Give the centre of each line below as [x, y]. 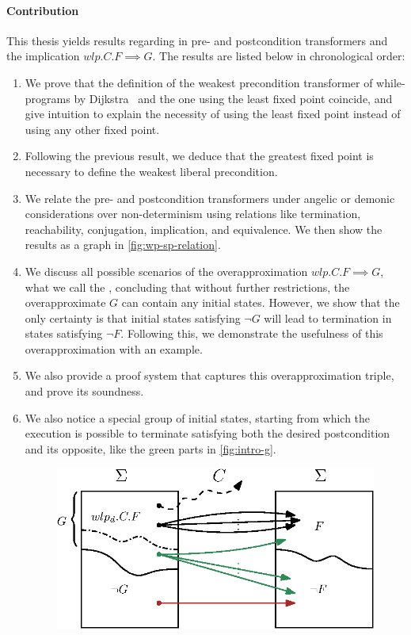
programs [48, 98]
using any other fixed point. [92, 129]
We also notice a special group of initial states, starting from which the [198, 417]
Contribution [43, 10]
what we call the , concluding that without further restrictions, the [187, 287]
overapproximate [65, 302]
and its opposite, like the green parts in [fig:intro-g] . [150, 448]
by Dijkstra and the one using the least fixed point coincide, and [233, 98]
